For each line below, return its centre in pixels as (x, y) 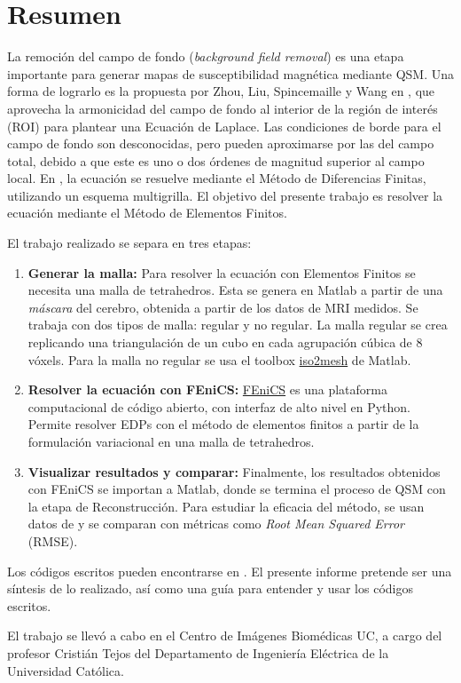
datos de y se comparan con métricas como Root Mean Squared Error (216, 524)
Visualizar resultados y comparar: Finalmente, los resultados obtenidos (234, 471)
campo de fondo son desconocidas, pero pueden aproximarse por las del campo (221, 143)
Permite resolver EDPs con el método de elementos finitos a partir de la (223, 424)
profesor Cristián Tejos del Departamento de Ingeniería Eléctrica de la (198, 652)
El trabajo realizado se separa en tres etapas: (129, 243)
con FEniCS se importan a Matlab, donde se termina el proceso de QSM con (237, 489)
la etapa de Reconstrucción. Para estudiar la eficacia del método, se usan (226, 506)
